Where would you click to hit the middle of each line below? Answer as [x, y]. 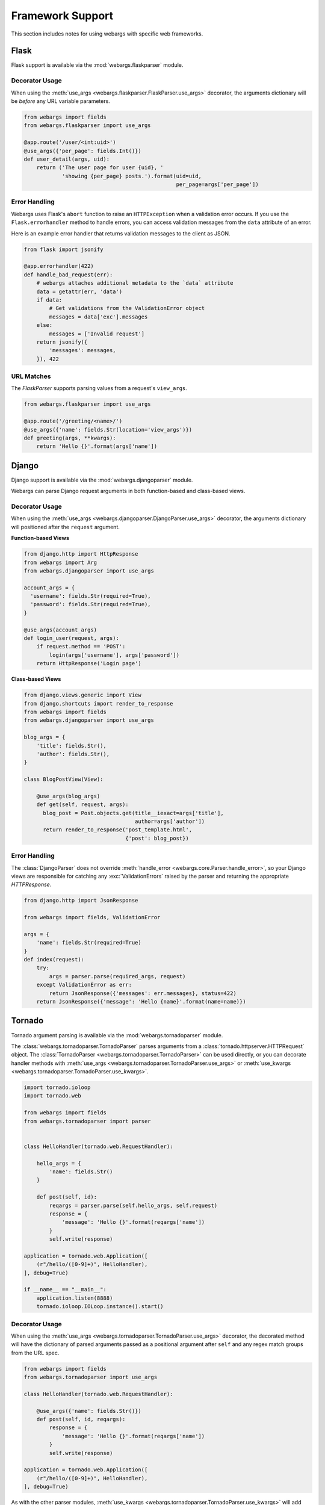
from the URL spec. [35, 1353]
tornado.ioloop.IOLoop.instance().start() [100, 1307]
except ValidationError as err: [84, 985]
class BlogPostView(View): [63, 779]
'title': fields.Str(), [71, 746]
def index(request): [54, 960]
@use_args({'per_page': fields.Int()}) [82, 151]
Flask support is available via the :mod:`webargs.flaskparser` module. [97, 65]
